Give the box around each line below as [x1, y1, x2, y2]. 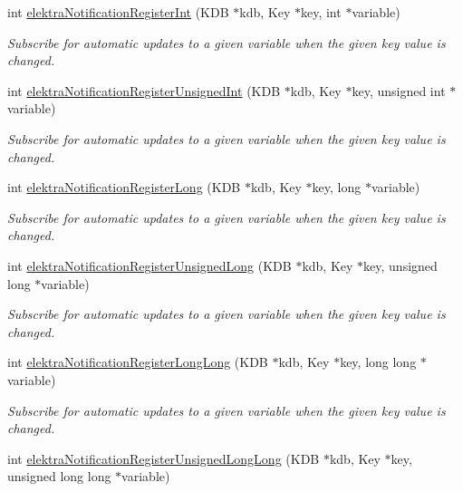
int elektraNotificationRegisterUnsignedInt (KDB [7, 81, 281, 100]
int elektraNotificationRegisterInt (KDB [7, 3, 229, 21]
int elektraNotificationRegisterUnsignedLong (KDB [7, 256, 292, 275]
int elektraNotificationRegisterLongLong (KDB [7, 352, 268, 371]
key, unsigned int [352, 81, 446, 100]
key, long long [340, 352, 417, 371]
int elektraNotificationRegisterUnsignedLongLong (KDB [7, 449, 320, 468]
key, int [300, 3, 342, 21]
